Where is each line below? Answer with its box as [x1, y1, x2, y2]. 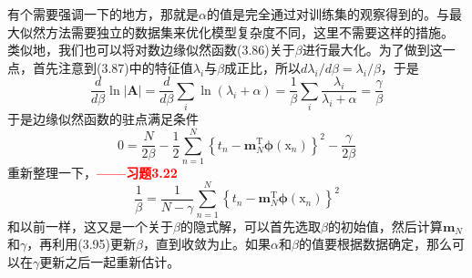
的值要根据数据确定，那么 [298, 234, 452, 253]
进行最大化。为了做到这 [302, 40, 443, 59]
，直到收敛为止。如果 [143, 234, 271, 253]
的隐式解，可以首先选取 [180, 216, 321, 235]
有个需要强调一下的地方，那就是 [7, 5, 199, 23]
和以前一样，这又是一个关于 [7, 216, 173, 235]
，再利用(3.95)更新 [26, 234, 137, 253]
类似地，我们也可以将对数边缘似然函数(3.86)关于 [7, 40, 295, 59]
